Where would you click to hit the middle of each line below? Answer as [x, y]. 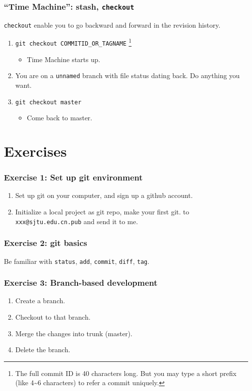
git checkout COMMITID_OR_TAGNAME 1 [73, 42]
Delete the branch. [43, 350]
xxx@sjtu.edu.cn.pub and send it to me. [77, 221]
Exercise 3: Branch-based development [81, 283]
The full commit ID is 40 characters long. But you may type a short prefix [126, 373]
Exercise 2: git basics [46, 243]
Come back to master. [60, 118]
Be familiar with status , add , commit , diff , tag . [77, 261]
